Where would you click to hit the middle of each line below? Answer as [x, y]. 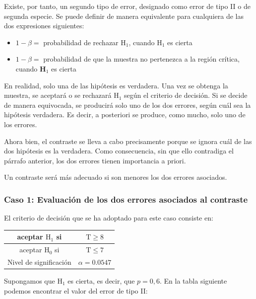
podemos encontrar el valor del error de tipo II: [76, 290]
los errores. [21, 124]
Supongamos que [30, 281]
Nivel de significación [39, 262]
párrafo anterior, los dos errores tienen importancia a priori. [95, 160]
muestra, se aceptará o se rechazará [58, 95]
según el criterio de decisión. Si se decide [186, 95]
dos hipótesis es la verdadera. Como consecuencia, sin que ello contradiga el [119, 151]
